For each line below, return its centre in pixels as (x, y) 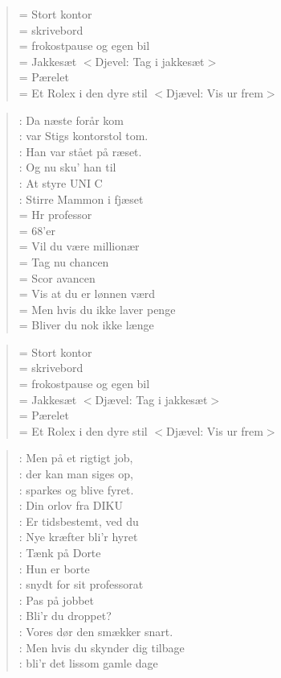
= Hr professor (55, 215)
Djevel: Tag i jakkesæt (150, 61)
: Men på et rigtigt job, (76, 458)
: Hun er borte (54, 568)
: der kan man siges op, (76, 474)
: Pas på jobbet (57, 599)
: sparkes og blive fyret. (76, 489)
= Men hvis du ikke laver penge (97, 309)
